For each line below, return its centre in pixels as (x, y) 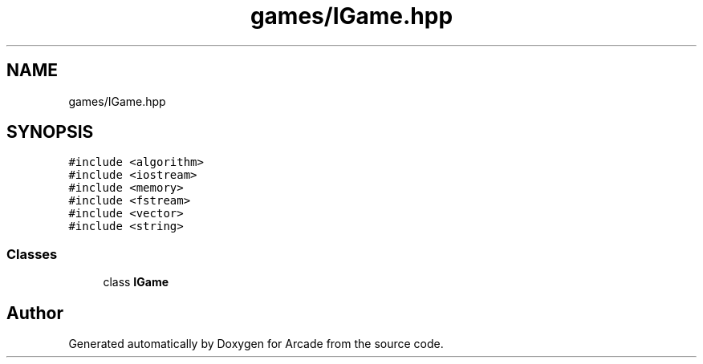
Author (35, 313)
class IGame (136, 282)
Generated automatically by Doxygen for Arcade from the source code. (256, 344)
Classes (32, 254)
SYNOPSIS (50, 132)
